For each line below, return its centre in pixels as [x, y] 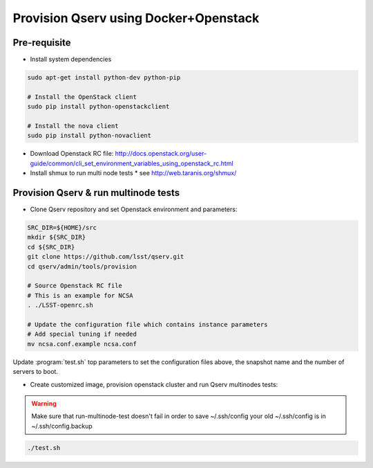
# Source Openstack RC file [75, 286]
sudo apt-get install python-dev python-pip [104, 78]
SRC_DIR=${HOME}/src [62, 228]
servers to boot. [36, 372]
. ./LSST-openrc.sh [60, 305]
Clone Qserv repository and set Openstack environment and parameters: [134, 209]
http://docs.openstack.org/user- [161, 154]
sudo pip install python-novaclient [89, 136]
